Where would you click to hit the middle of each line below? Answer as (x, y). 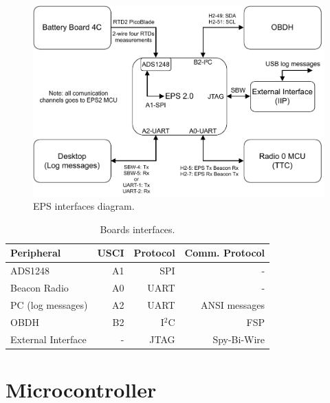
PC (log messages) (49, 304)
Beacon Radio (40, 287)
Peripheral (36, 253)
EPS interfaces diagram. (84, 206)
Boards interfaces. (137, 229)
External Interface (48, 339)
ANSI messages (233, 304)
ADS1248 (30, 271)
